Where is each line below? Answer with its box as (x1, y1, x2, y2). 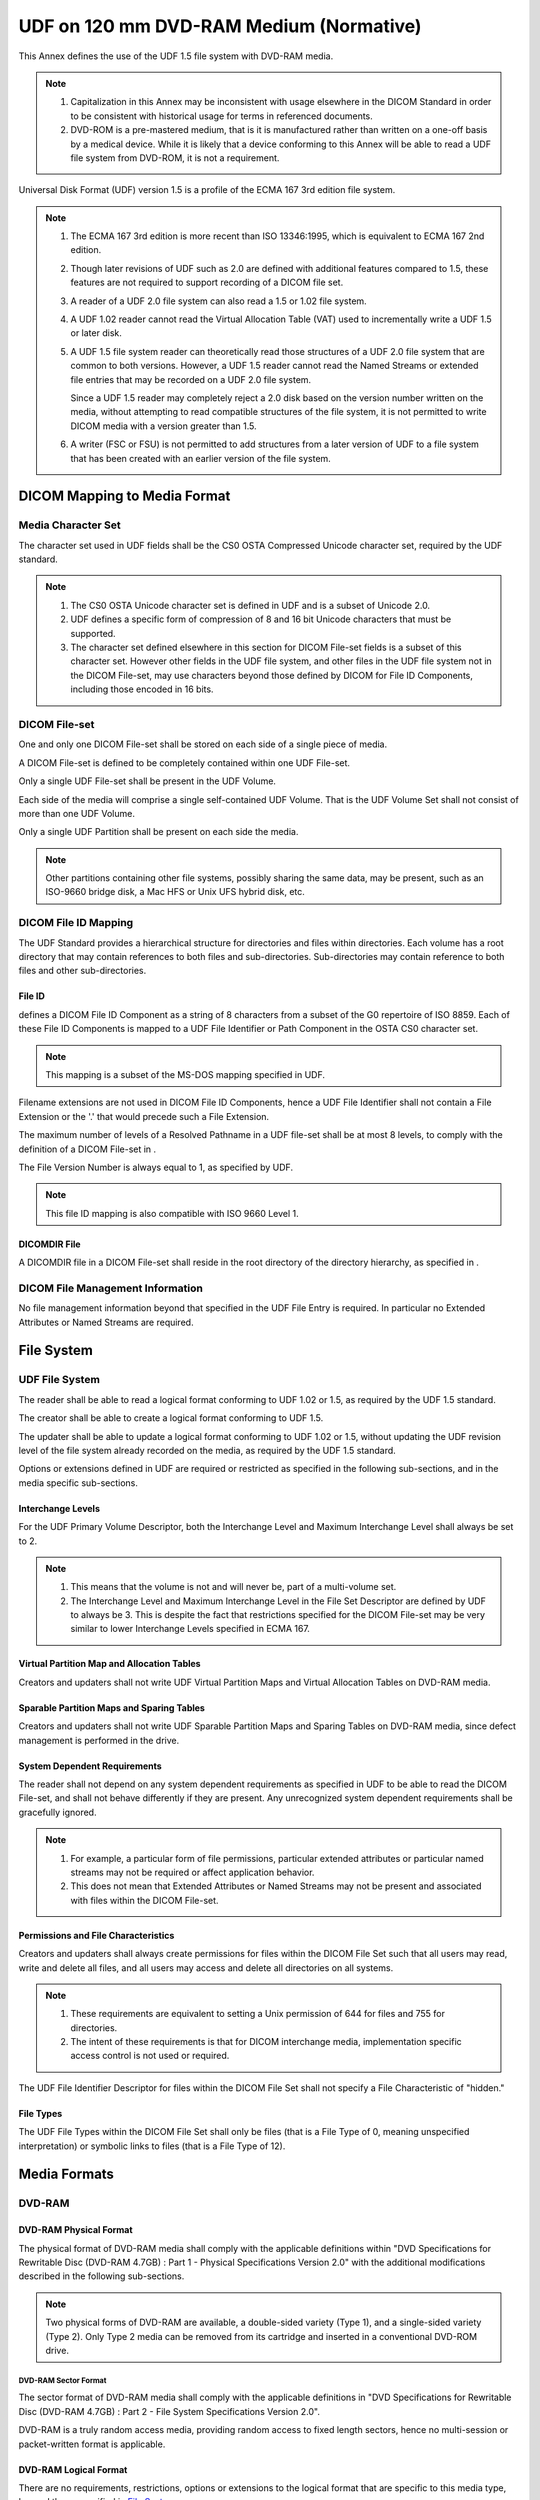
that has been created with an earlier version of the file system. (70, 452, 332, 464)
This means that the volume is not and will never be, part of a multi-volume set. (70, 1581, 397, 1593)
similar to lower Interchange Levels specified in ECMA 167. (70, 1623, 310, 1635)
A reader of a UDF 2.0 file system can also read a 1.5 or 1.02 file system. (70, 295, 367, 307)
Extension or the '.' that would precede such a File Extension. (18, 1110, 270, 1122)
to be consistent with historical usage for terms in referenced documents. (70, 110, 374, 122)
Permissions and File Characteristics (18, 1929, 175, 1941)
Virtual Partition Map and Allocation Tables (18, 1658, 201, 1670)
